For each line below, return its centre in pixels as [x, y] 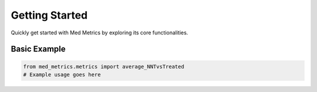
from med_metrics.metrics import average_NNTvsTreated [104, 66]
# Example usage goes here [62, 75]
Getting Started [49, 15]
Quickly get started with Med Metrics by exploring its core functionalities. [100, 33]
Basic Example [38, 49]
